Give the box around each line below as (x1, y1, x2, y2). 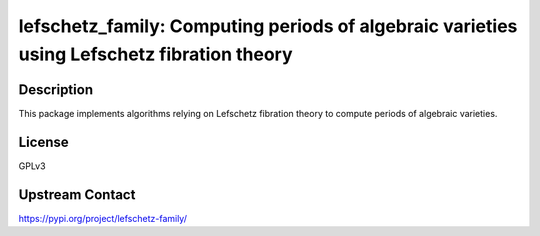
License (18, 133, 69, 150)
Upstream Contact (18, 186, 136, 203)
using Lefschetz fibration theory (18, 43, 294, 65)
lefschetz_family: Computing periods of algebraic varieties (18, 15, 518, 37)
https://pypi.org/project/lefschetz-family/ (18, 212, 187, 224)
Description (18, 81, 94, 98)
